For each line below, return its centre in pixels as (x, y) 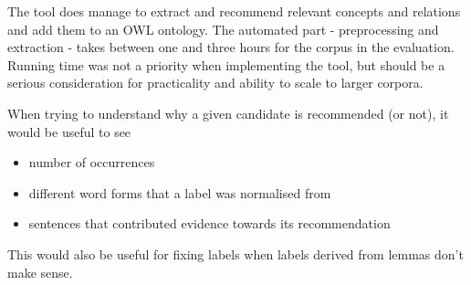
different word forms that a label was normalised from (180, 192)
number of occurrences (92, 162)
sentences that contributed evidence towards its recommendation (209, 223)
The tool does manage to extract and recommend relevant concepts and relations (234, 11)
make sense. (40, 272)
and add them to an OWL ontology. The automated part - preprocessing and (223, 29)
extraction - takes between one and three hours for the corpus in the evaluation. (231, 47)
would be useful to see (69, 131)
